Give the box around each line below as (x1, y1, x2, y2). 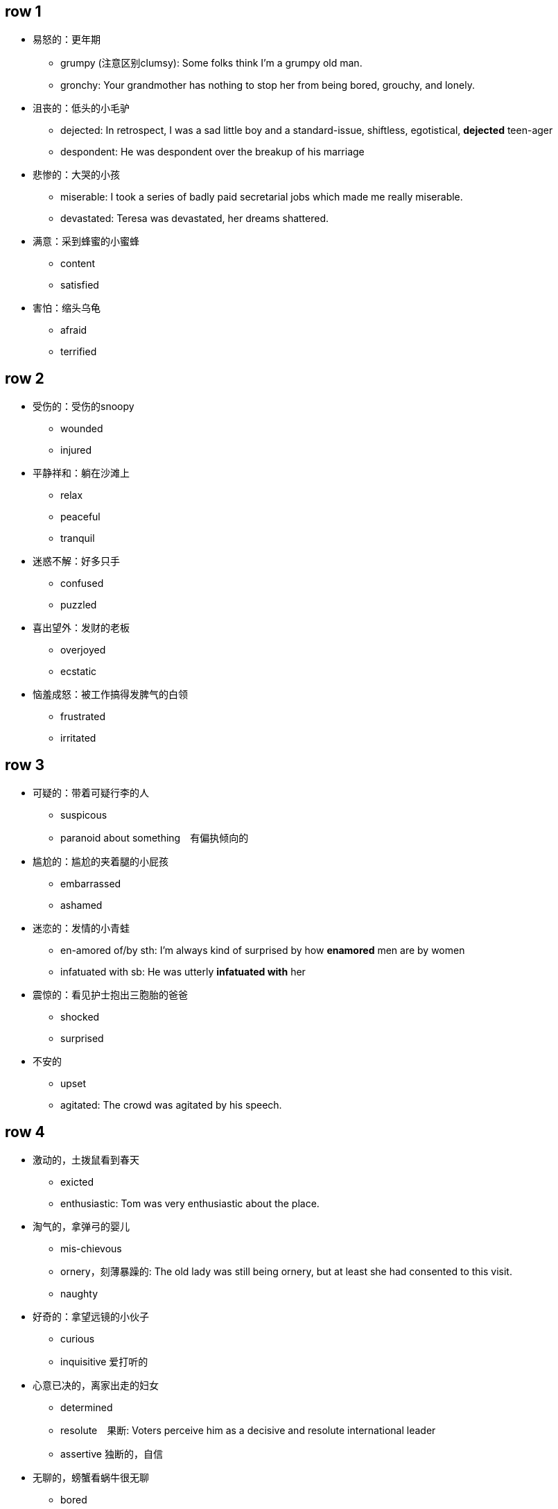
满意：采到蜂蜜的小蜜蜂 (33, 235, 139, 248)
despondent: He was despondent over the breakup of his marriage (60, 146, 365, 158)
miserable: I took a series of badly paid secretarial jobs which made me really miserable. (60, 191, 463, 203)
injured (60, 444, 92, 457)
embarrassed (60, 878, 121, 890)
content (60, 257, 96, 270)
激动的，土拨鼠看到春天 (33, 1153, 139, 1166)
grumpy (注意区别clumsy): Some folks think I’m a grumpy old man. (60, 57, 363, 69)
